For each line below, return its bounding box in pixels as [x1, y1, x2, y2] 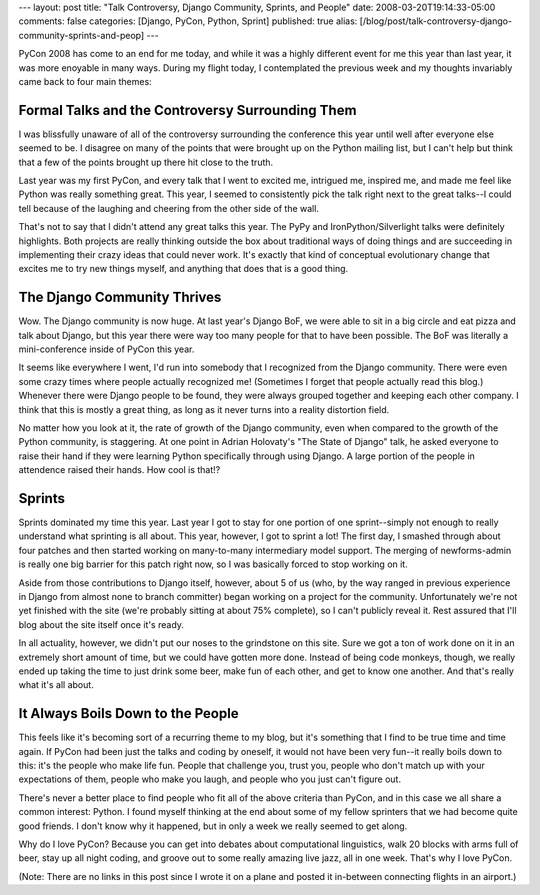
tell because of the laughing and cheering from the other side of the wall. [18, 202, 320, 214]
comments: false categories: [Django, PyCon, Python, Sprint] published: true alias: [18, 15, 358, 27]
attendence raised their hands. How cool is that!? [18, 464, 221, 476]
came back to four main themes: [18, 75, 152, 87]
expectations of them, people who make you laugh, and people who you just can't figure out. [18, 773, 402, 785]
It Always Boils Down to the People [18, 705, 239, 722]
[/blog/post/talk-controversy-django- [359, 15, 513, 27]
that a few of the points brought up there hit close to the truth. [18, 156, 274, 168]
